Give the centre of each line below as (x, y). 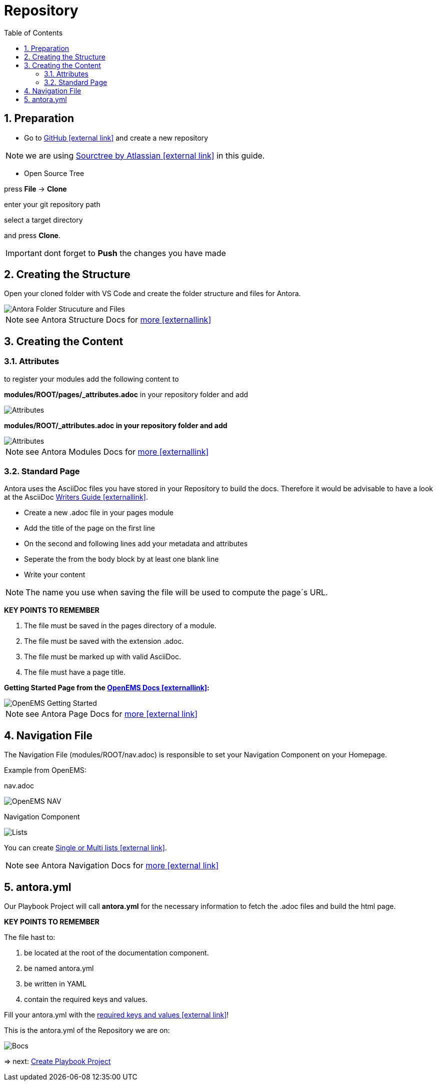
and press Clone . (32, 235)
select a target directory (43, 220)
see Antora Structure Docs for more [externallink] (118, 320)
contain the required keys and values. (86, 999)
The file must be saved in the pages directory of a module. (120, 626)
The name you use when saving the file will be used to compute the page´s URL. (177, 593)
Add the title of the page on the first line (89, 528)
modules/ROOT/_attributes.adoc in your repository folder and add (116, 425)
